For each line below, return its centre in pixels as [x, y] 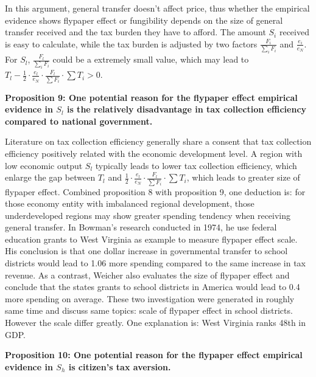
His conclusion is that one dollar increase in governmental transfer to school [146, 251]
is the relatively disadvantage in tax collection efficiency [187, 109]
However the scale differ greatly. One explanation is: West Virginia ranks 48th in [156, 323]
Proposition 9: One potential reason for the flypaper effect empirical [151, 97]
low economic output [44, 165]
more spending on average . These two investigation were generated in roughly [150, 298]
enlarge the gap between [50, 177]
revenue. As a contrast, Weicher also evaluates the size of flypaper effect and [147, 275]
